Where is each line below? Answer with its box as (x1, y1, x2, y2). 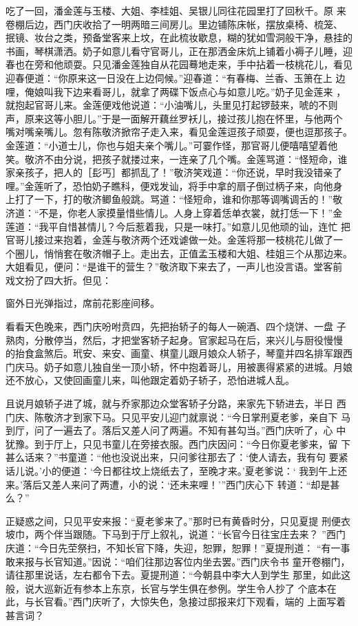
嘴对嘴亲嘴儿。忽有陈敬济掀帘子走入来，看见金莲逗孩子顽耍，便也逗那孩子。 (6, 125, 352, 139)
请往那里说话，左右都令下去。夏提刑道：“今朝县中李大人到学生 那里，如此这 (6, 568, 351, 582)
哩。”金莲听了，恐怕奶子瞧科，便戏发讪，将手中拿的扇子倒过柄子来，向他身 (6, 178, 343, 193)
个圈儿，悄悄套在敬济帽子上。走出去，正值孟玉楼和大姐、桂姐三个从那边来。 (6, 246, 352, 260)
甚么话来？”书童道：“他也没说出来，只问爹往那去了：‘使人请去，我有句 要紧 (6, 450, 348, 464)
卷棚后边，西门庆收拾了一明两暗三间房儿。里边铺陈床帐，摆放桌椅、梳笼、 (6, 17, 343, 31)
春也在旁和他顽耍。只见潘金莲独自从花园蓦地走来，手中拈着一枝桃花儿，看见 (6, 57, 352, 72)
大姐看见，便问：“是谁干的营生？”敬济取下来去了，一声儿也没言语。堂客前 (6, 259, 343, 274)
